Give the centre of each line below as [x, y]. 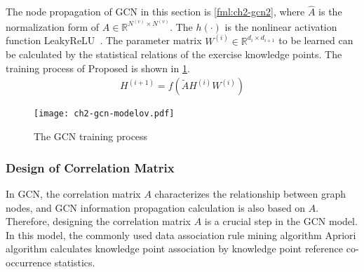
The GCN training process [91, 136]
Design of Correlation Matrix [90, 167]
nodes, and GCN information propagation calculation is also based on [156, 207]
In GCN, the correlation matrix [73, 193]
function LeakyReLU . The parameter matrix [104, 40]
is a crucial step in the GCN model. [281, 221]
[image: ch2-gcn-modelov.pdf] [104, 114]
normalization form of [53, 26]
